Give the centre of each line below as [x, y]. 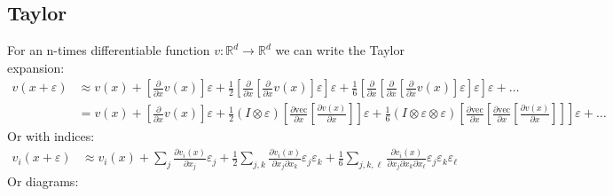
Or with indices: [51, 136]
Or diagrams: [43, 181]
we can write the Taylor [340, 50]
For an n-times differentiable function [109, 50]
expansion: [36, 67]
